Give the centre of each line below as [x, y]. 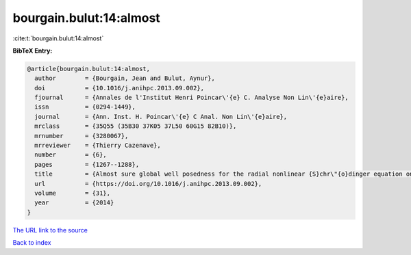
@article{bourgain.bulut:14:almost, [89, 69]
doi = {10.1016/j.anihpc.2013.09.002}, [120, 88]
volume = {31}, [73, 193]
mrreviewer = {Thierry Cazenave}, [98, 146]
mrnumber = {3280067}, [82, 136]
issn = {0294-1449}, [85, 107]
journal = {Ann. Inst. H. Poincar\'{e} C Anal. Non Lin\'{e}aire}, [161, 117]
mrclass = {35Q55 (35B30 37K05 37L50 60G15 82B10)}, [136, 126]
